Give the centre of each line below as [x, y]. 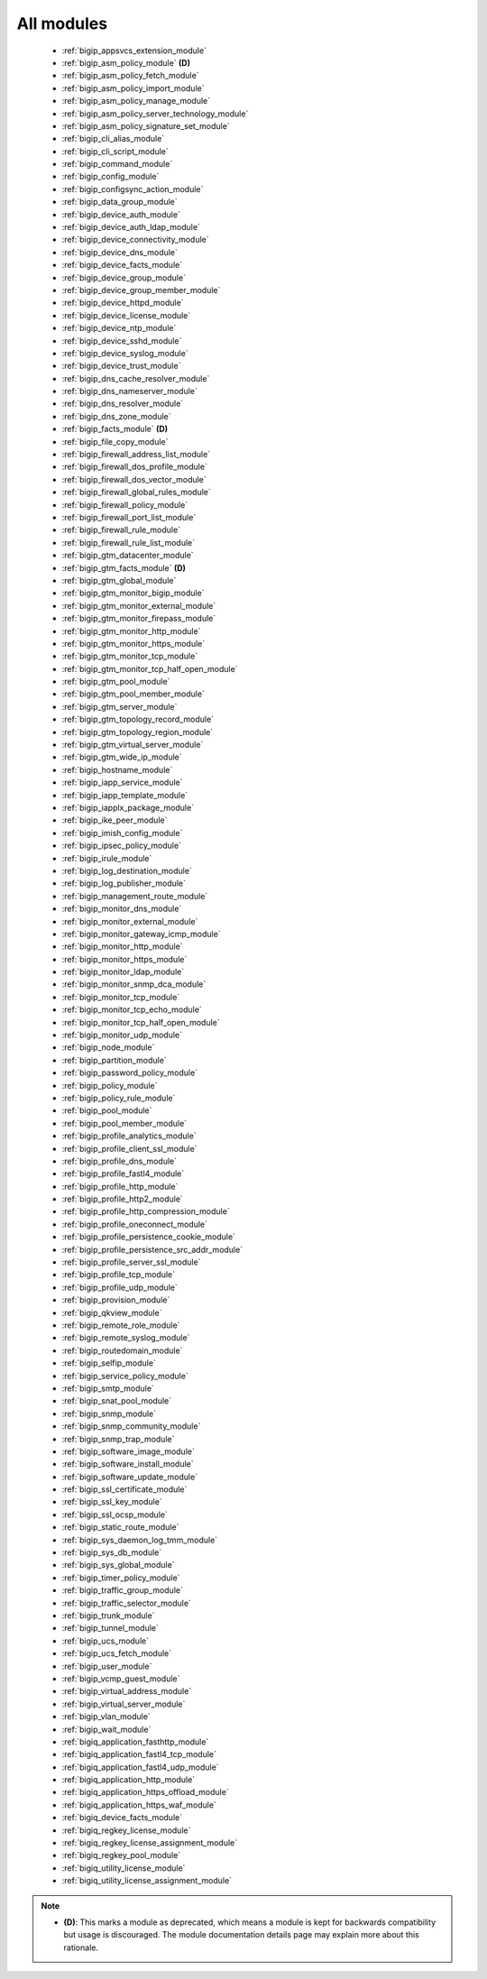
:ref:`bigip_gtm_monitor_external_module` [139, 605]
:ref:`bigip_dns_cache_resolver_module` [136, 378]
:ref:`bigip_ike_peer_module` [115, 820]
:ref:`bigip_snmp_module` [109, 1413]
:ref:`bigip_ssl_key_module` [112, 1502]
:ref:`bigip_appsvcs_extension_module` [134, 51]
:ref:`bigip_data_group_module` [119, 202]
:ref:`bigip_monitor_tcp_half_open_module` [141, 1022]
